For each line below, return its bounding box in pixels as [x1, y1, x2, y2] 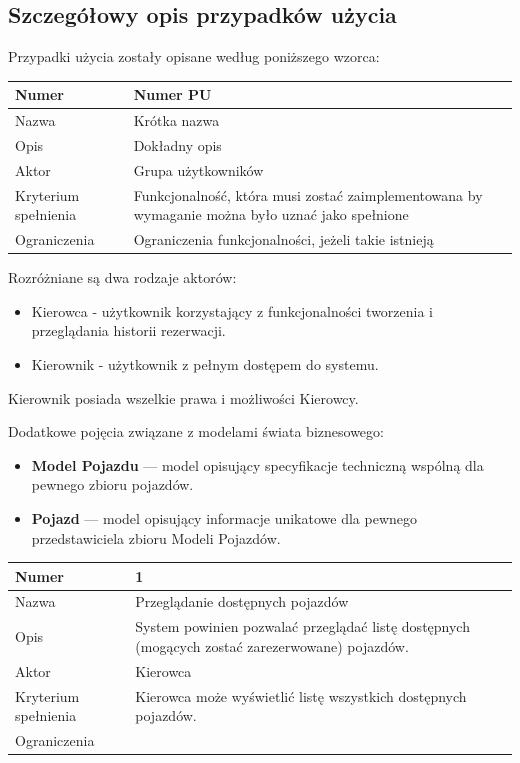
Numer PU [133, 84, 212, 105]
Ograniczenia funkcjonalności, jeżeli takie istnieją [133, 229, 434, 250]
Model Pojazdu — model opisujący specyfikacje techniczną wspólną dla [31, 454, 484, 475]
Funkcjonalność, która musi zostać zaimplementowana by [133, 184, 483, 205]
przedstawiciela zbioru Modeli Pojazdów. [31, 527, 281, 548]
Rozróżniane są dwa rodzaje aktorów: [8, 267, 237, 288]
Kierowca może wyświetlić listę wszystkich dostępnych [135, 685, 467, 706]
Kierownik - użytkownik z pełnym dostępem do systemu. [31, 353, 379, 374]
